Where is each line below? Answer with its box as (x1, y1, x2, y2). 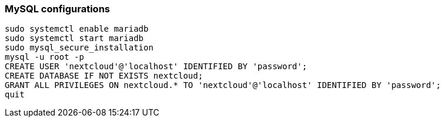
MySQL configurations (5, 3, 110, 15)
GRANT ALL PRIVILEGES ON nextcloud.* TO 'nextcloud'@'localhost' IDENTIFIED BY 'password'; (5, 80, 441, 90)
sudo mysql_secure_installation (5, 43, 153, 53)
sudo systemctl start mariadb (5, 33, 144, 43)
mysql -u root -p (5, 52, 84, 62)
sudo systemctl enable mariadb (5, 24, 149, 34)
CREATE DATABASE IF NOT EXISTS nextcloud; (5, 71, 203, 81)
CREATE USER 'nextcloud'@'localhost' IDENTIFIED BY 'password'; (5, 62, 308, 72)
